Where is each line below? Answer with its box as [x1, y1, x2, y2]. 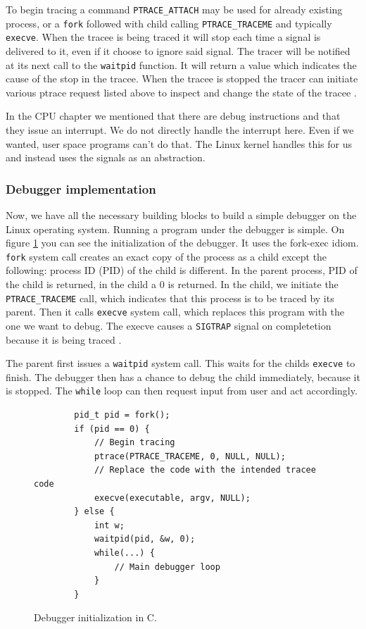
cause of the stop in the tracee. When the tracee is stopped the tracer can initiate [6, 71, 358, 86]
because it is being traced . [6, 332, 122, 347]
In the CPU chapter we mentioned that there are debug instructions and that [6, 108, 341, 123]
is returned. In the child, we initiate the [168, 277, 339, 292]
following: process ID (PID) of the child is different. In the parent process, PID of [6, 263, 358, 278]
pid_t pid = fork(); [74, 410, 170, 421]
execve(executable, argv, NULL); [94, 492, 251, 503]
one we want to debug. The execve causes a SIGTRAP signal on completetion [6, 318, 332, 332]
